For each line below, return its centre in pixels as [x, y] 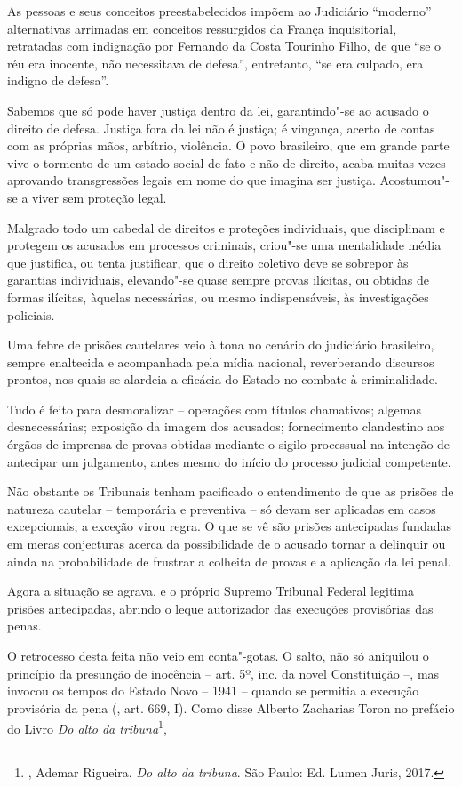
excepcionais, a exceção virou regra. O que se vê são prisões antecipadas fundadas [229, 526]
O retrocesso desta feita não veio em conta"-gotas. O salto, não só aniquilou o [218, 655]
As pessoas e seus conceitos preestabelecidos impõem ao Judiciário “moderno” [219, 11]
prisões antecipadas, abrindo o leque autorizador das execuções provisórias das [220, 608]
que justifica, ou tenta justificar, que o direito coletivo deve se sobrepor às [208, 262]
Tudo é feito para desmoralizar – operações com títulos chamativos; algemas [214, 409]
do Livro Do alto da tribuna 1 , [87, 727]
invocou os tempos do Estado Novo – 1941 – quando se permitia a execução [213, 691]
